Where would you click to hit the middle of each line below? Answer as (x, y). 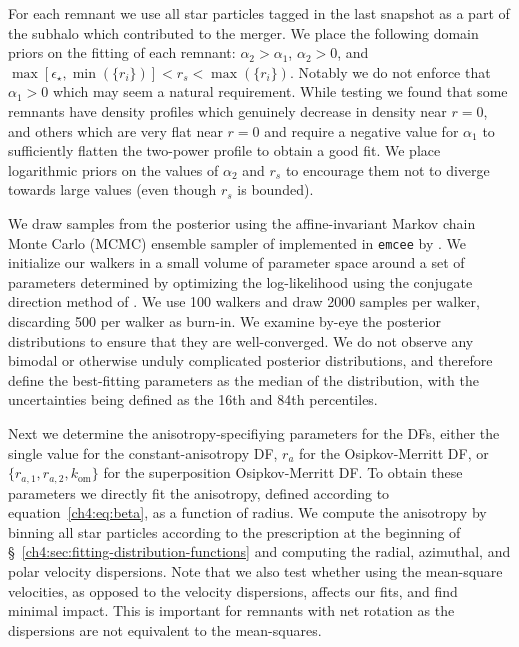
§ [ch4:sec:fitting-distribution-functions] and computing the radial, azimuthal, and (259, 551)
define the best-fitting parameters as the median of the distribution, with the (244, 379)
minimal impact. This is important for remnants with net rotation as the (231, 610)
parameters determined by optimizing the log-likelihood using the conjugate (240, 281)
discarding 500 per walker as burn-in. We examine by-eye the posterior (224, 320)
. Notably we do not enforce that (390, 71)
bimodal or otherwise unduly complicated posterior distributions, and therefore (250, 360)
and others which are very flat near (115, 130)
